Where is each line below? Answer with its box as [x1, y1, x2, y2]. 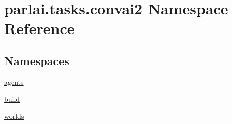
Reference [4, 18, 75, 39]
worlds [4, 110, 24, 121]
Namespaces [4, 52, 69, 68]
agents [4, 76, 24, 87]
